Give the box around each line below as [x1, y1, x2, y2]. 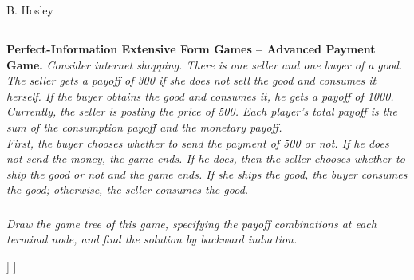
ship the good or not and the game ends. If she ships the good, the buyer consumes [6, 165, 408, 182]
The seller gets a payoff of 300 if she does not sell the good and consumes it [6, 72, 377, 89]
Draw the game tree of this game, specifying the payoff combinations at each [6, 215, 377, 231]
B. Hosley [6, 2, 53, 18]
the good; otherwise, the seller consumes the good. [6, 181, 249, 198]
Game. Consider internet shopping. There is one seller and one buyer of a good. [6, 56, 403, 73]
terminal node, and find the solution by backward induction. [6, 231, 298, 247]
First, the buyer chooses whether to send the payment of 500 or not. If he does [6, 134, 389, 151]
